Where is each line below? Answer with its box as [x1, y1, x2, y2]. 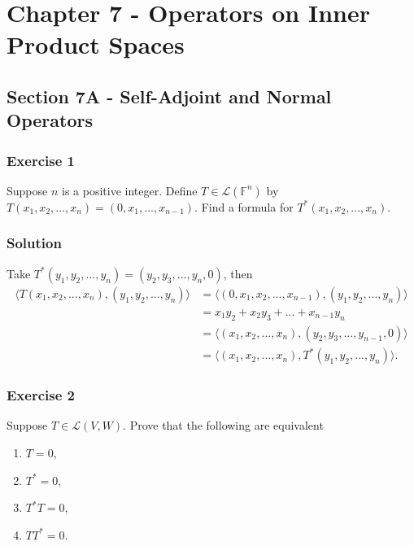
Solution [7, 233, 62, 253]
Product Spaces [7, 28, 185, 61]
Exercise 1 [7, 150, 75, 170]
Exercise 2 [7, 385, 75, 405]
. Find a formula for [194, 198, 294, 215]
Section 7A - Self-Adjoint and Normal [7, 83, 332, 108]
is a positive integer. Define [61, 181, 198, 199]
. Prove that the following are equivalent [123, 417, 324, 434]
